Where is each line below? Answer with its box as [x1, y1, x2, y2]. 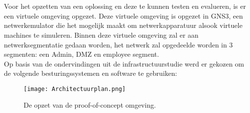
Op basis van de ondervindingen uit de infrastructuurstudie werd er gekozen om [4, 58, 245, 68]
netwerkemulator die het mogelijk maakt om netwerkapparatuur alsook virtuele [4, 20, 243, 30]
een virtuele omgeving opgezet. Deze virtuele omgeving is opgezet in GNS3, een [4, 10, 243, 21]
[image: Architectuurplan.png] [24, 85, 126, 92]
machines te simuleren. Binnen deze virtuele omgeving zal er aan [4, 29, 198, 40]
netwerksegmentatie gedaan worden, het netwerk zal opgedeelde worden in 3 [4, 39, 233, 49]
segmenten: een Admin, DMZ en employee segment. [4, 49, 159, 59]
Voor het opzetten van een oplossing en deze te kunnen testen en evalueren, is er [4, 1, 246, 11]
